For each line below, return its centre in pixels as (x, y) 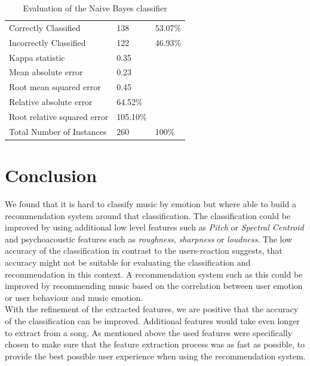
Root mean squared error (55, 87)
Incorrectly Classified (47, 42)
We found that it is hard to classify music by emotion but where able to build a (151, 203)
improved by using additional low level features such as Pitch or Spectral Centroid (154, 227)
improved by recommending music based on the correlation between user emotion (154, 286)
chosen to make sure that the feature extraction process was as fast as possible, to (155, 344)
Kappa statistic (37, 57)
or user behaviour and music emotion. (74, 297)
